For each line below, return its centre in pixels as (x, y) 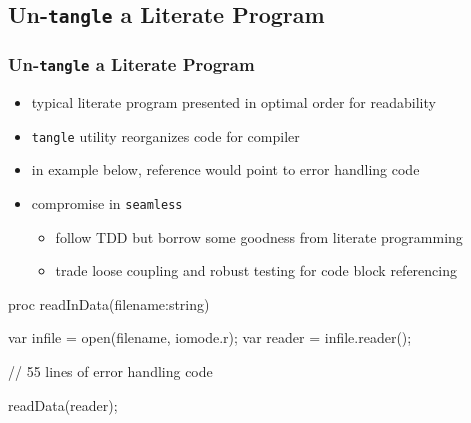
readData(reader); (63, 404)
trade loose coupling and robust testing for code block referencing (256, 270)
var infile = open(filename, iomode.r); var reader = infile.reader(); (210, 337)
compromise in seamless (107, 202)
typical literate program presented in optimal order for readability (233, 102)
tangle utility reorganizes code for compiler (165, 135)
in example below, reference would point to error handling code (225, 169)
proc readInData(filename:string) (109, 303)
